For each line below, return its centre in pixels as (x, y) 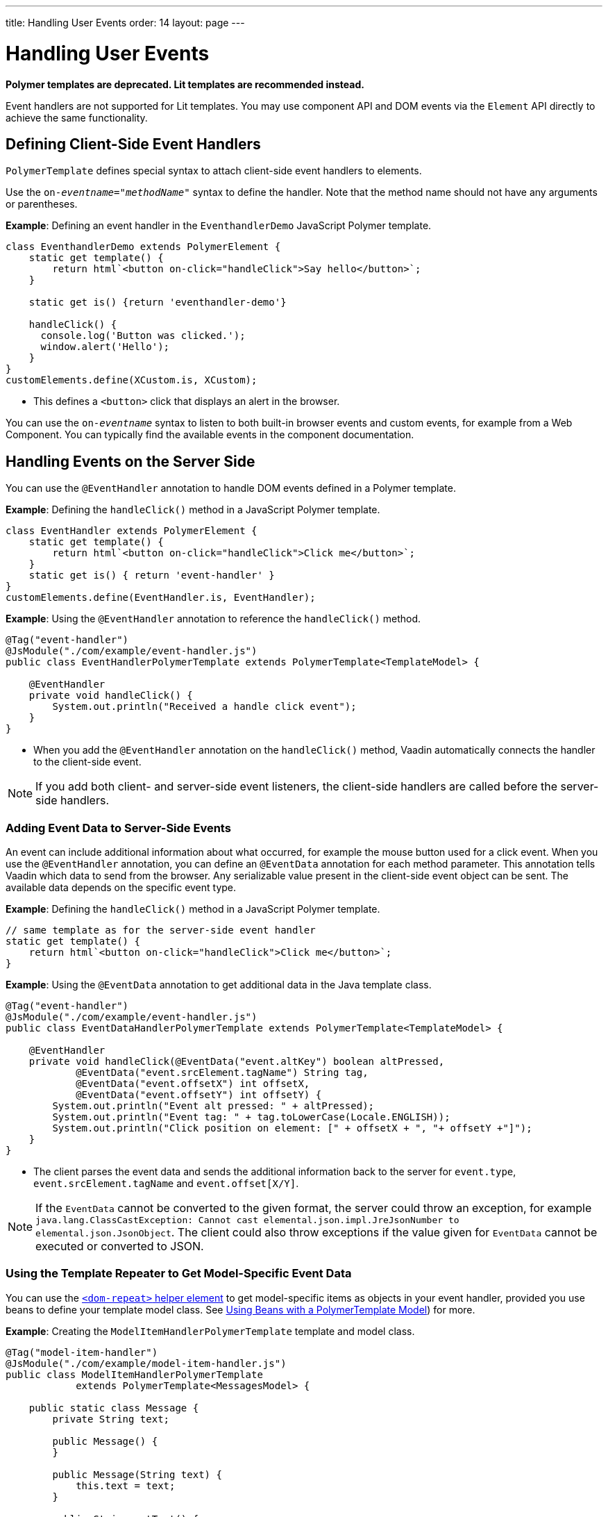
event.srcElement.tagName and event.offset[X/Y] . (166, 1183)
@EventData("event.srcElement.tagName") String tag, (222, 1072)
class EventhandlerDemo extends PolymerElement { (143, 247)
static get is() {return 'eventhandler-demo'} (158, 302)
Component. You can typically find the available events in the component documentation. (210, 435)
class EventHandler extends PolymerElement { (132, 531)
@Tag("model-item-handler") (82, 1352)
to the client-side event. (87, 762)
